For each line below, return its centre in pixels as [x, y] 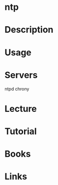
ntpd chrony [17, 89]
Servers [21, 75]
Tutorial [21, 131]
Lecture [21, 109]
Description [29, 30]
